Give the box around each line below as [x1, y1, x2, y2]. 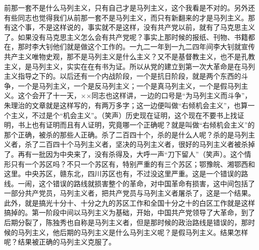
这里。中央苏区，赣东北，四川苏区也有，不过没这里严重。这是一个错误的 [4, 168, 241, 179]
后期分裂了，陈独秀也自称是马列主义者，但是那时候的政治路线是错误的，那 [4, 217, 248, 228]
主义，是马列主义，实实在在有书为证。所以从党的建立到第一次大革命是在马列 [4, 61, 255, 71]
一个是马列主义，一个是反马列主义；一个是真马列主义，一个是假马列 [17, 80, 241, 91]
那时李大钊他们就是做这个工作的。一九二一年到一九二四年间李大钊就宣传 [17, 41, 255, 52]
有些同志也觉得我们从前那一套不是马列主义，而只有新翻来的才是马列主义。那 [4, 12, 255, 22]
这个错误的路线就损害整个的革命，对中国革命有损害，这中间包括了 [38, 178, 255, 188]
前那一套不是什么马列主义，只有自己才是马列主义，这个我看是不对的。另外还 [4, 2, 255, 12]
